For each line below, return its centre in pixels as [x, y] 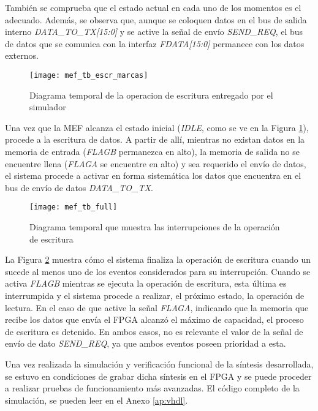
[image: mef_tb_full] [74, 207]
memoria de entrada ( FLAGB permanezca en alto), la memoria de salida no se [153, 151]
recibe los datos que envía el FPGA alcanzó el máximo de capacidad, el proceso [154, 319]
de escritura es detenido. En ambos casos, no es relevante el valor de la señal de [154, 331]
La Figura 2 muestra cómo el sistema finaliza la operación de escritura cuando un [158, 259]
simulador [48, 107]
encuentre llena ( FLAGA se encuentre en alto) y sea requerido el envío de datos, [156, 163]
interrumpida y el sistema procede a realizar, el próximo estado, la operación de [155, 295]
